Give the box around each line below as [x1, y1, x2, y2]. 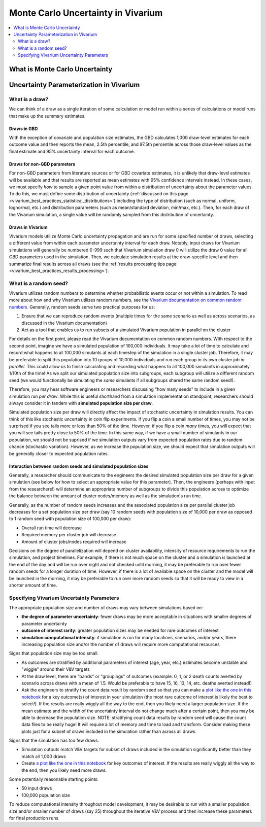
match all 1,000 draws [21, 753, 66, 759]
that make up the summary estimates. [9, 113, 86, 119]
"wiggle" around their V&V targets [21, 666, 90, 672]
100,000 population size [21, 792, 70, 798]
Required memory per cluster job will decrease [21, 532, 117, 538]
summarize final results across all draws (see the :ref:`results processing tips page [9, 261, 177, 267]
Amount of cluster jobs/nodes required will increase [21, 539, 127, 545]
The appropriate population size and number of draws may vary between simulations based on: [9, 605, 203, 611]
